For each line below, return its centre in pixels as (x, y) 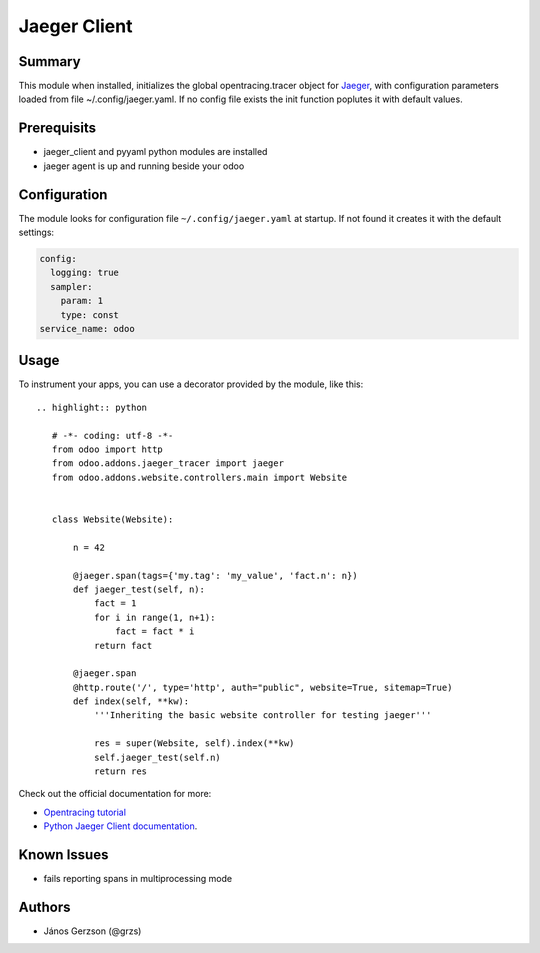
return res (120, 771)
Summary (49, 61)
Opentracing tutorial (85, 812)
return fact (123, 645)
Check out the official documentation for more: (115, 794)
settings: (36, 232)
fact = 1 (115, 603)
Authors (44, 906)
